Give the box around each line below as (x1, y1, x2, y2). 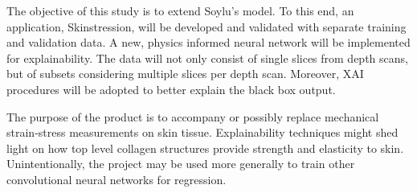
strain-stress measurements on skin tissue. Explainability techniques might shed (6, 124, 399, 141)
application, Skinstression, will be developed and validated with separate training (6, 18, 407, 35)
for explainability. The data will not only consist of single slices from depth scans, (6, 49, 408, 66)
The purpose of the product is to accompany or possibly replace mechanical (6, 108, 379, 125)
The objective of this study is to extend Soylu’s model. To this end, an (6, 2, 354, 18)
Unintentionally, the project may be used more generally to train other (6, 155, 355, 172)
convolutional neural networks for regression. (6, 170, 227, 187)
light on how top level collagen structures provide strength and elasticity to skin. (6, 139, 404, 156)
